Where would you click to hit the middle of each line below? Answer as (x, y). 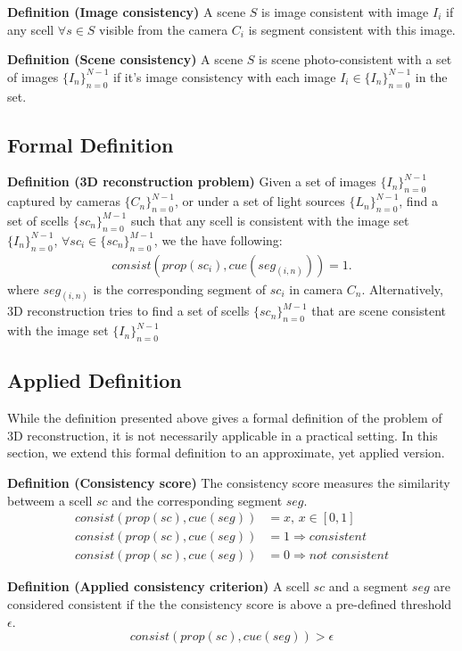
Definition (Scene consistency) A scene (125, 59)
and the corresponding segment (197, 500)
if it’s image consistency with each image (225, 76)
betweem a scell (50, 500)
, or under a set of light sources (260, 201)
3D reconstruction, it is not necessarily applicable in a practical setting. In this (223, 435)
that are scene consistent (379, 311)
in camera (316, 288)
